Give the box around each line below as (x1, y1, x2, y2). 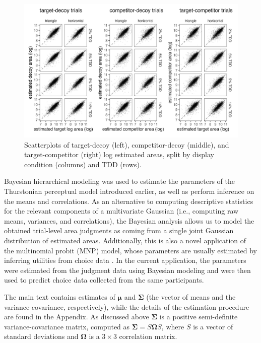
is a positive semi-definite (159, 311, 238, 322)
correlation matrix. (119, 331, 177, 341)
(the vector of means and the (146, 291, 236, 302)
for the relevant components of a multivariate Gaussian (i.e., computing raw (4, 205, 239, 216)
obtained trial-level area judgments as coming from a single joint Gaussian (4, 225, 234, 236)
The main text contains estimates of (4, 291, 115, 302)
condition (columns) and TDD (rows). (24, 159, 142, 169)
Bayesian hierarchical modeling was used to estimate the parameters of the (4, 176, 235, 186)
